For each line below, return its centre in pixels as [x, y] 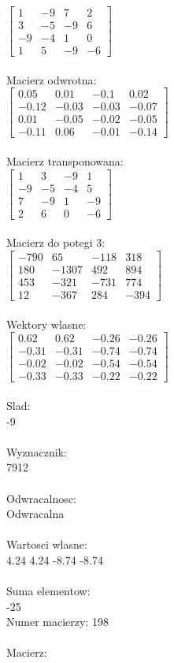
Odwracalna [35, 514]
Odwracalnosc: [41, 498]
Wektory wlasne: [46, 324]
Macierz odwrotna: [52, 79]
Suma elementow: [48, 591]
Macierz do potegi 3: [56, 242]
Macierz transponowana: [65, 161]
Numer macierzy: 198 [57, 622]
